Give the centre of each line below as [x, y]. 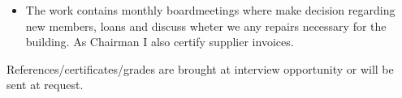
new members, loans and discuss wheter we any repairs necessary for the [206, 26]
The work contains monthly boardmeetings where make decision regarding [210, 10]
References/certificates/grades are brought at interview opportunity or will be [200, 68]
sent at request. [45, 85]
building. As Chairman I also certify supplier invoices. [160, 42]
